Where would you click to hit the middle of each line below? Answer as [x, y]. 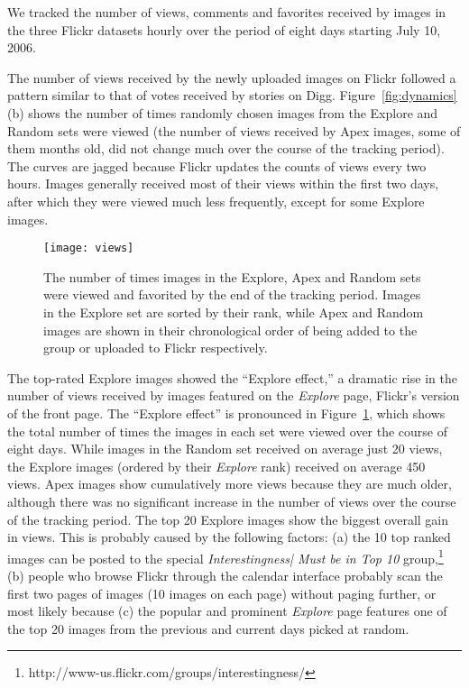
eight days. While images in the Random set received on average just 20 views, [225, 449]
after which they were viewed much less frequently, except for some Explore [216, 201]
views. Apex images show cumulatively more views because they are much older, [230, 484]
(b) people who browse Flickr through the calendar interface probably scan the [225, 575]
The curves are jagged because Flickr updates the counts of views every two [217, 165]
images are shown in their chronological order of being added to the [230, 330]
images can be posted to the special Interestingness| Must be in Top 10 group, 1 [225, 556]
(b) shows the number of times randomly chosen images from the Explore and [223, 112]
